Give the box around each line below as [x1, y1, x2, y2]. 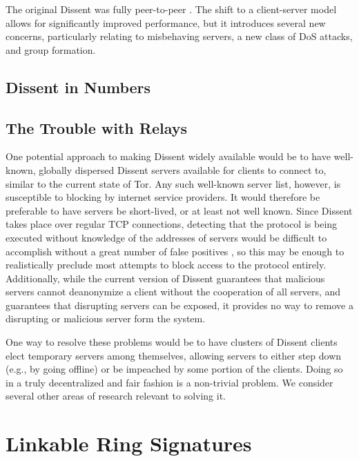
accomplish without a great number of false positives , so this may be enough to [6, 244, 345, 258]
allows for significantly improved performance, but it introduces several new [6, 15, 326, 30]
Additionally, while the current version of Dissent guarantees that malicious [6, 271, 325, 285]
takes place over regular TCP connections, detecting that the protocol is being [6, 217, 338, 231]
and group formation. [6, 42, 96, 57]
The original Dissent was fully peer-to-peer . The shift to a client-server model [6, 2, 337, 16]
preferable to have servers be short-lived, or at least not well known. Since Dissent [6, 203, 353, 217]
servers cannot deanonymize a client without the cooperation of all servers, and [6, 284, 341, 299]
